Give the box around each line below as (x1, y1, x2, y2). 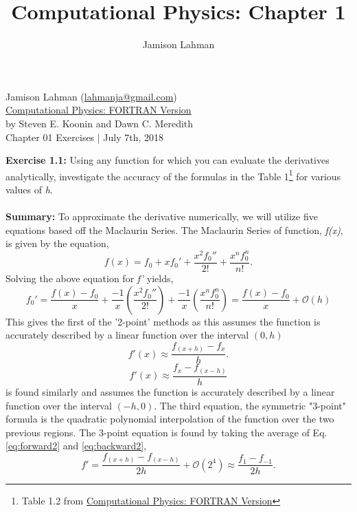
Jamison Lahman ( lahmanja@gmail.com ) (5, 89, 177, 103)
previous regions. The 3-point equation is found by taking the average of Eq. (5, 425, 327, 439)
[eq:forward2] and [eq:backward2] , (5, 438, 147, 453)
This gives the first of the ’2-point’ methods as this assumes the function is (5, 314, 321, 328)
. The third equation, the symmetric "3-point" (154, 398, 346, 412)
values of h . (5, 182, 53, 196)
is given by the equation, (5, 236, 109, 250)
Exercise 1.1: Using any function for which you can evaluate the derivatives (5, 153, 330, 167)
